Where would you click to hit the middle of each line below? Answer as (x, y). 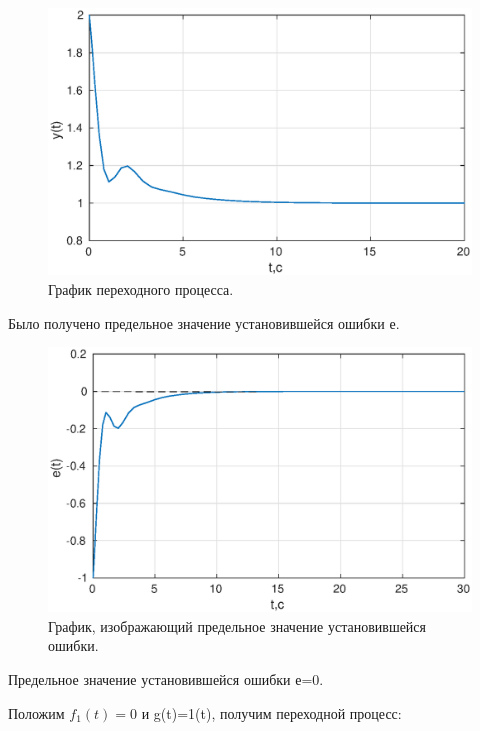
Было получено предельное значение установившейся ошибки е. (204, 322)
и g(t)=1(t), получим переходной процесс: (271, 712)
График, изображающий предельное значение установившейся (237, 625)
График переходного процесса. (141, 289)
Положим (36, 712)
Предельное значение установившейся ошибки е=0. (166, 679)
